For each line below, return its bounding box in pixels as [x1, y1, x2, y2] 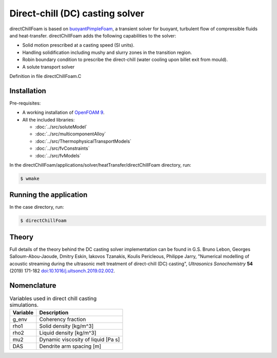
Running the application [9, 190, 88, 200]
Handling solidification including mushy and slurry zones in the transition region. [22, 49, 192, 55]
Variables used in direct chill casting [9, 295, 97, 302]
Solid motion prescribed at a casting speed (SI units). [22, 42, 134, 48]
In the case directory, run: [9, 204, 64, 210]
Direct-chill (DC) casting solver [9, 8, 145, 19]
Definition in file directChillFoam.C [9, 73, 82, 79]
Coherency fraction [39, 316, 86, 323]
